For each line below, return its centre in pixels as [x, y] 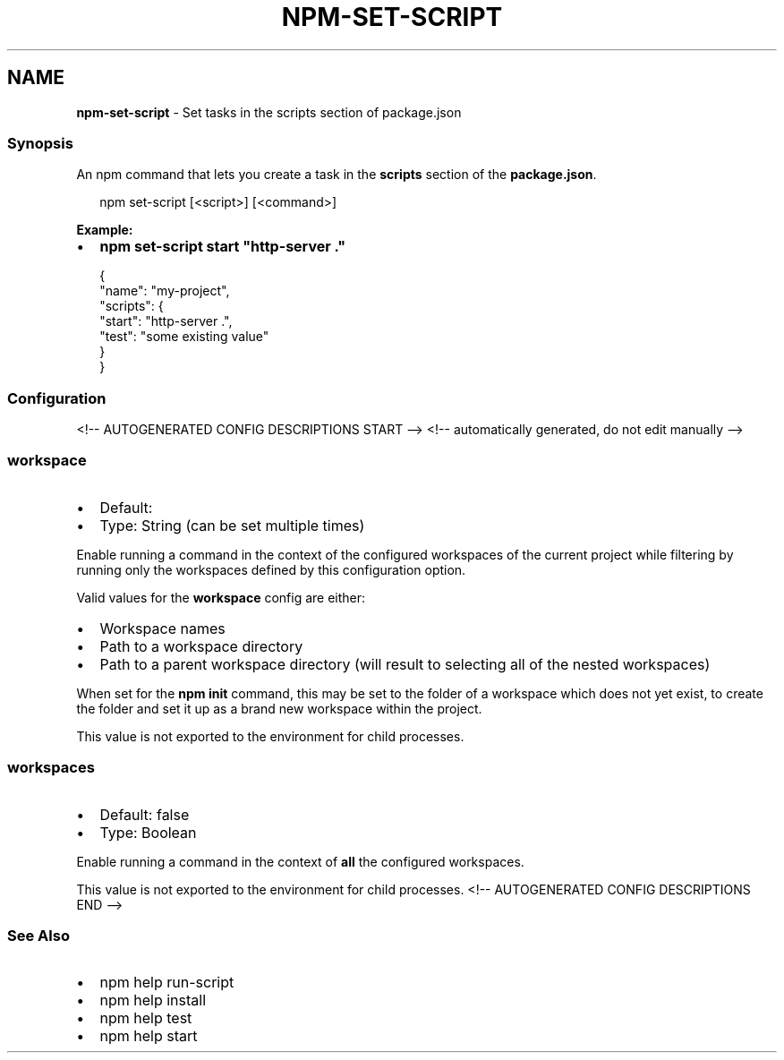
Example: [105, 230]
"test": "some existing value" [184, 337]
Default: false [145, 814]
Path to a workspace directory [201, 646]
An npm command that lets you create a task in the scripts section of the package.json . [337, 175]
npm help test [146, 1018]
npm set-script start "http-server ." [223, 247]
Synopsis [40, 143]
